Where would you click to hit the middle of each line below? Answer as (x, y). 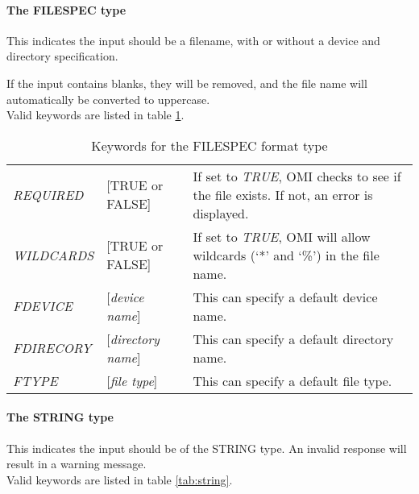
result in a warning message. (77, 464)
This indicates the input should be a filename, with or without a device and (193, 40)
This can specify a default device (285, 297)
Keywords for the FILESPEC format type (209, 145)
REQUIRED (48, 194)
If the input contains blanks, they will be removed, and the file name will (187, 83)
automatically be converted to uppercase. (108, 99)
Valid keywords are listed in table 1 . (95, 115)
